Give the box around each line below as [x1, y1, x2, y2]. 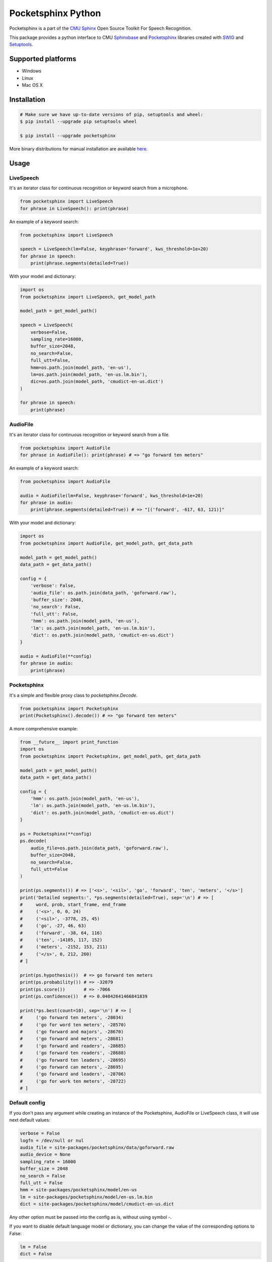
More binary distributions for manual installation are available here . [9, 146, 148, 152]
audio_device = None [20, 1151, 71, 1158]
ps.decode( [20, 838, 47, 844]
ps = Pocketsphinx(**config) [20, 831, 92, 837]
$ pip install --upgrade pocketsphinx [20, 133, 116, 139]
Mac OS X [22, 82, 43, 88]
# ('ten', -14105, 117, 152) [20, 937, 103, 942]
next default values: [9, 1117, 50, 1123]
